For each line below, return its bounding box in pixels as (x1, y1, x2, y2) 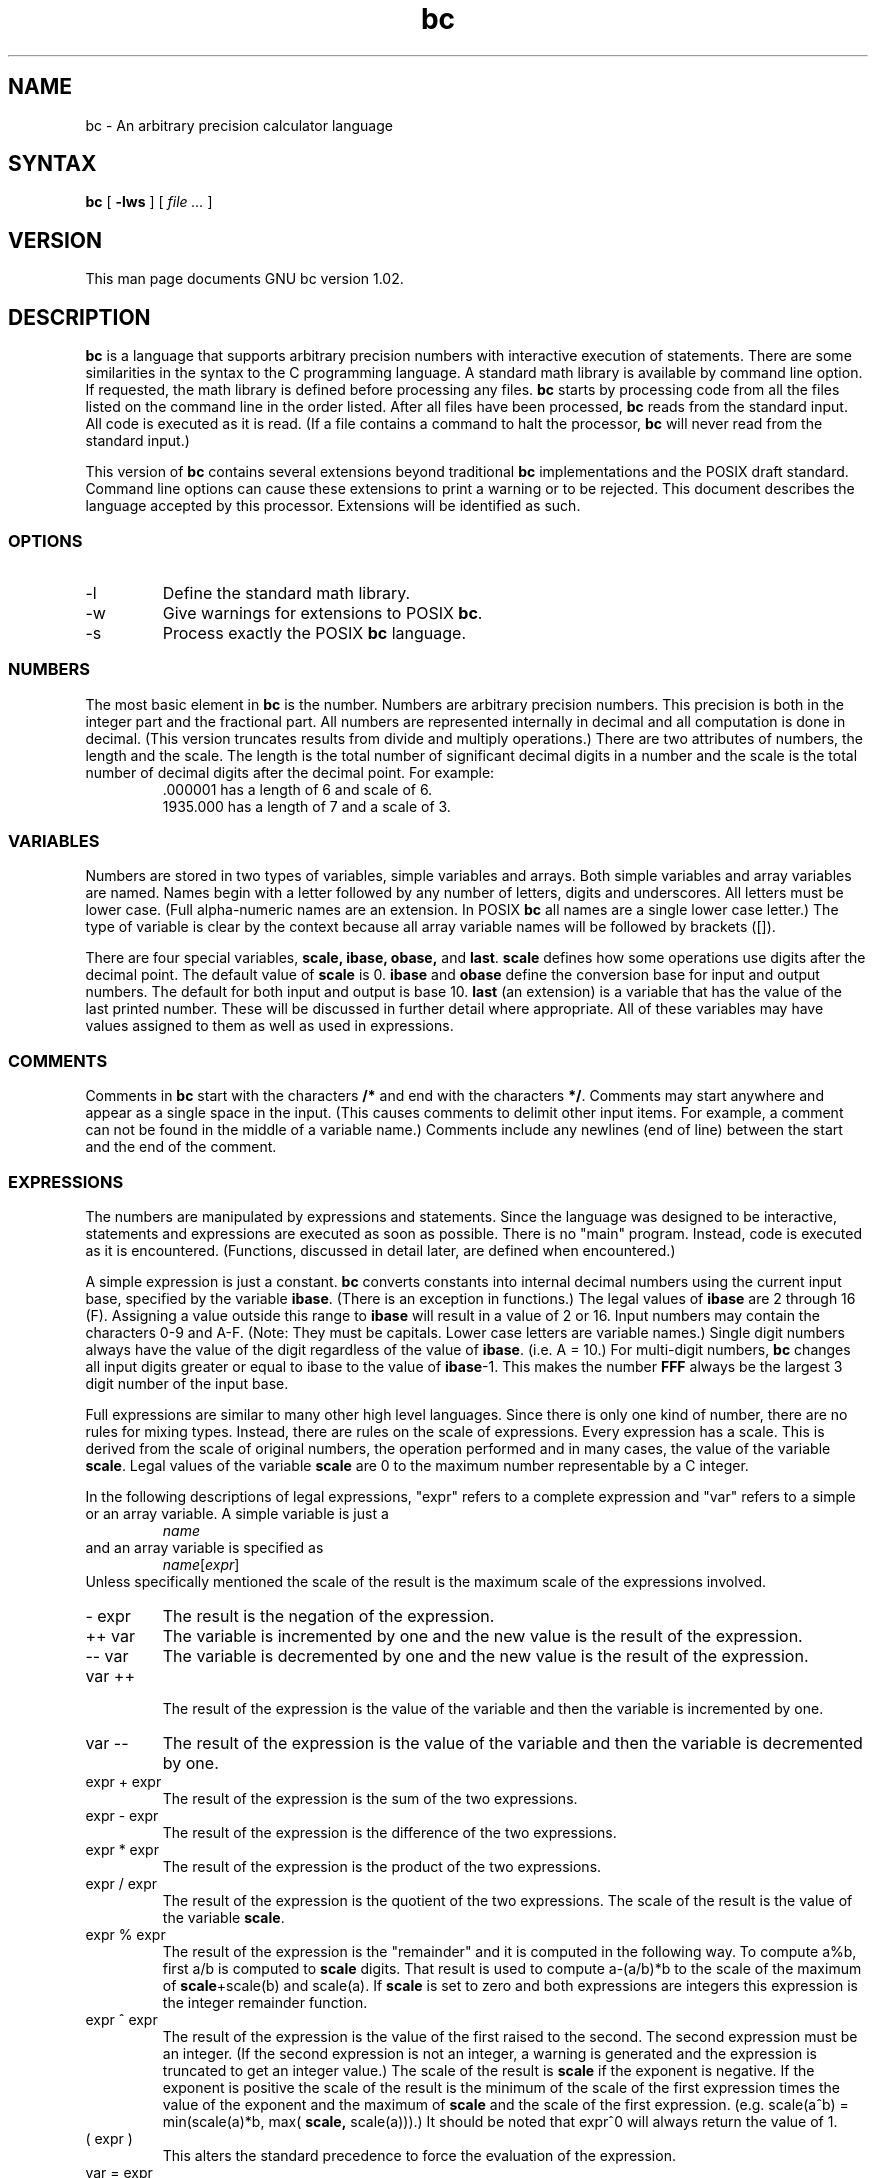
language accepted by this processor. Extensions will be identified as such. (85, 497, 581, 515)
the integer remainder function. (162, 1993, 368, 2011)
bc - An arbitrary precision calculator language (85, 116, 393, 134)
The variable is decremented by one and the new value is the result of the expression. (162, 1645, 809, 1666)
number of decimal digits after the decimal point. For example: (85, 763, 495, 781)
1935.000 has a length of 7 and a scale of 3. (162, 797, 451, 815)
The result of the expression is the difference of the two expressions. (162, 1823, 617, 1841)
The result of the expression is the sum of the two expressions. (162, 1789, 578, 1807)
